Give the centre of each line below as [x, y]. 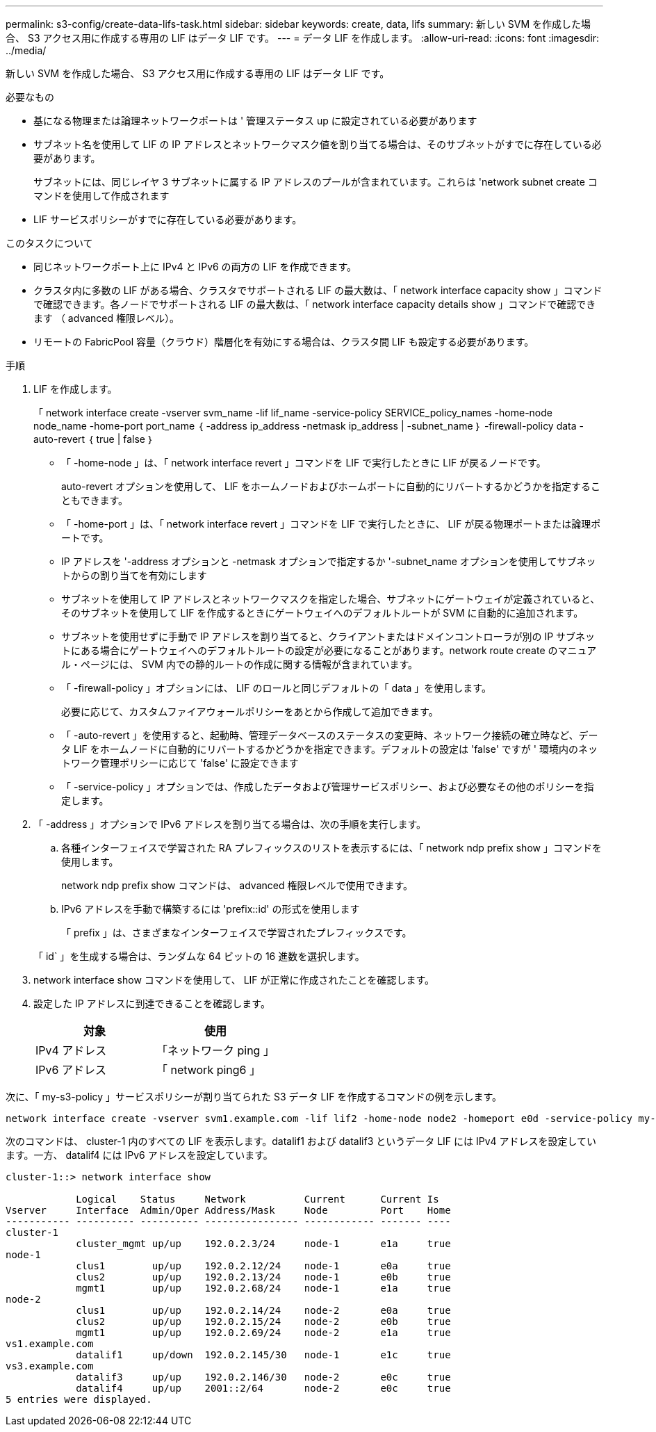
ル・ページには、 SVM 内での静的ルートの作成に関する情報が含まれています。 [240, 664]
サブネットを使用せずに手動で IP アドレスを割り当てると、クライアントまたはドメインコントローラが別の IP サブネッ [328, 636]
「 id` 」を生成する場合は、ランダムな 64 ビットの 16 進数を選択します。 [199, 956]
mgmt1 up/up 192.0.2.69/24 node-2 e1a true [263, 1333]
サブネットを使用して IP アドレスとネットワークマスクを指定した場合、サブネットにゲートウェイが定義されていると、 [331, 599]
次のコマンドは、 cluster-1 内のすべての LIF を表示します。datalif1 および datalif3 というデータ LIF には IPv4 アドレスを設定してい [301, 1141]
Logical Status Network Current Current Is [257, 1199]
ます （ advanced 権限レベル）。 [106, 318]
